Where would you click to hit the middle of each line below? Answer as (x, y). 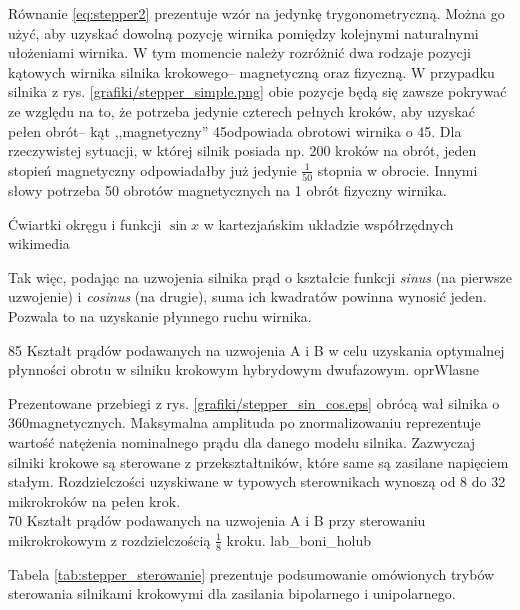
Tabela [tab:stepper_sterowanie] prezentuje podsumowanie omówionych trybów (251, 573)
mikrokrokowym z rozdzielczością (109, 539)
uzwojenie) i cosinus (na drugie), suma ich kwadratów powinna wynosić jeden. (247, 296)
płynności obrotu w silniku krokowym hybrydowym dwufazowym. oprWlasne (244, 369)
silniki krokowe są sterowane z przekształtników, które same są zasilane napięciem (258, 461)
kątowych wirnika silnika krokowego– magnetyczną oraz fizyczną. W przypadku (251, 71)
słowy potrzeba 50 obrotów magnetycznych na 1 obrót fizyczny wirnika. (227, 190)
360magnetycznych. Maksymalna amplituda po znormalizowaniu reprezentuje (244, 422)
